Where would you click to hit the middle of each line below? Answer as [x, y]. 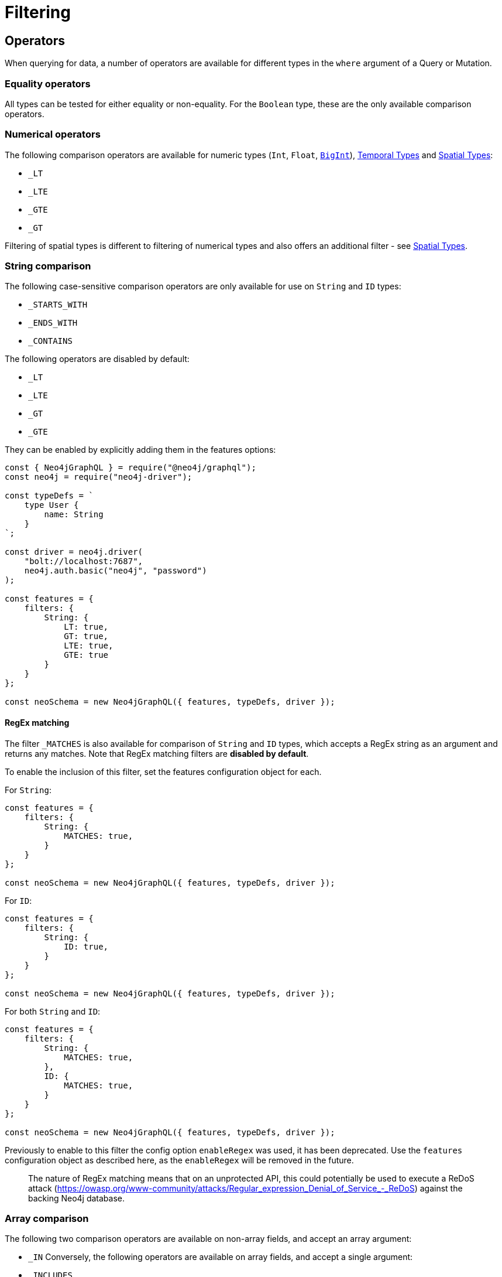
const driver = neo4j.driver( [74, 552]
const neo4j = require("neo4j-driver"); [99, 477]
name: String [74, 515]
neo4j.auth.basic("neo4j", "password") [116, 571]
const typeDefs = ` [49, 496]
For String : [28, 790]
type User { [51, 505]
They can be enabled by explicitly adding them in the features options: [140, 450]
